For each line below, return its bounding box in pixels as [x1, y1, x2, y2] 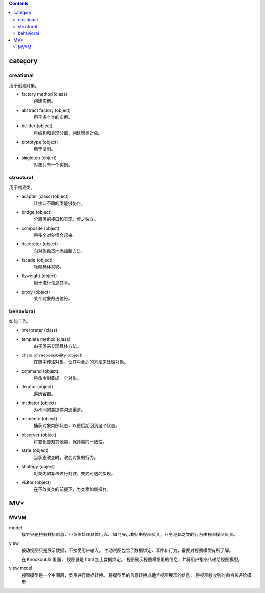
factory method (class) [21, 91, 68, 97]
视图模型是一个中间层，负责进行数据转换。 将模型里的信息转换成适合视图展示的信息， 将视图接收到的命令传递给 [21, 572, 247, 578]
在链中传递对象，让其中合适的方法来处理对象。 [33, 359, 129, 365]
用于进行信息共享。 [33, 280, 73, 286]
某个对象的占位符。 [33, 296, 73, 302]
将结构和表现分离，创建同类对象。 [33, 130, 103, 136]
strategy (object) [21, 464, 55, 470]
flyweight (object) [21, 273, 57, 279]
